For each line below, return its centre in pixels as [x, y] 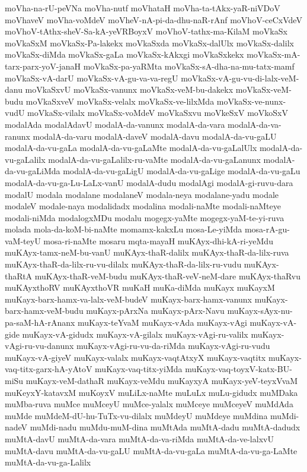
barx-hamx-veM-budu [44, 311]
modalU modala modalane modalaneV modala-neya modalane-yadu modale [142, 194]
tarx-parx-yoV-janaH [43, 66]
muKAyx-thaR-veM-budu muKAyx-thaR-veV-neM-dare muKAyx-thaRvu [168, 276]
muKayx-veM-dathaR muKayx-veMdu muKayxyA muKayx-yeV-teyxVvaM [162, 380]
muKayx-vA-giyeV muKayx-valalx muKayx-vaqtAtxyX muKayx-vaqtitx [135, 357]
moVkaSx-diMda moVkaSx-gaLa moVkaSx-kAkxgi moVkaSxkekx [124, 54]
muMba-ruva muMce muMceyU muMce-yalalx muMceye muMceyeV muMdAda [149, 404]
